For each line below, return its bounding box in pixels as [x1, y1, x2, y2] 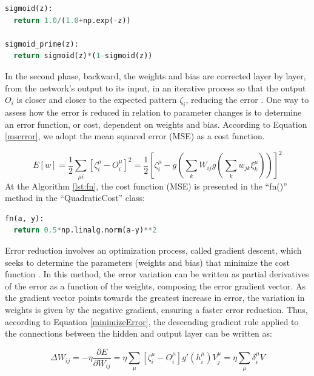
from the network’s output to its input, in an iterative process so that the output [5, 81, 306, 94]
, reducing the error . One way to [185, 93, 309, 106]
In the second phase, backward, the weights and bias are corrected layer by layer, [5, 69, 306, 82]
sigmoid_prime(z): [5, 39, 79, 48]
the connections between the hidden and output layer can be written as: [5, 327, 272, 340]
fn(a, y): [5, 214, 44, 223]
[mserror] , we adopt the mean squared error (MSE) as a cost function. [5, 130, 265, 142]
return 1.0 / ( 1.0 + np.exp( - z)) [13, 16, 131, 25]
